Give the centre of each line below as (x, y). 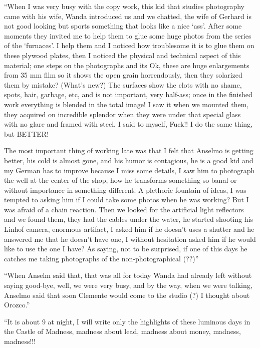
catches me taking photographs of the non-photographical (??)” (101, 258)
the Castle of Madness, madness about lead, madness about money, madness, (122, 331)
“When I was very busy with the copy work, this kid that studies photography (124, 6)
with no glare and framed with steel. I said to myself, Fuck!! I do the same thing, (128, 124)
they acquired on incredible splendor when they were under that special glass (122, 114)
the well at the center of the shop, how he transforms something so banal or (120, 180)
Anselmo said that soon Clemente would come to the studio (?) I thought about (127, 295)
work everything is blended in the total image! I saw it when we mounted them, (126, 104)
